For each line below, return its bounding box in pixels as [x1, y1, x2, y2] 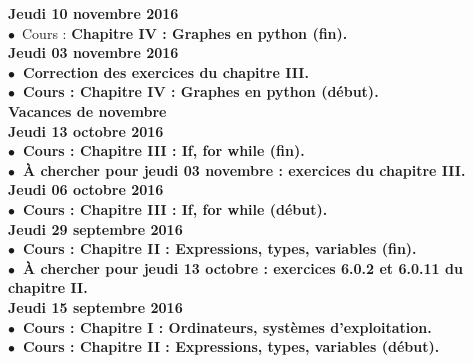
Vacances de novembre [8, 100, 167, 121]
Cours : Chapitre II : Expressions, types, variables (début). [23, 336, 440, 357]
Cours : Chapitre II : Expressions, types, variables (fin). [23, 238, 417, 259]
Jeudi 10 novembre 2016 [8, 3, 179, 23]
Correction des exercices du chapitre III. [23, 61, 309, 82]
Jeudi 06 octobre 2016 [8, 179, 164, 200]
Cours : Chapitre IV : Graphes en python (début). [23, 81, 379, 102]
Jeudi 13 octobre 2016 [8, 120, 164, 141]
